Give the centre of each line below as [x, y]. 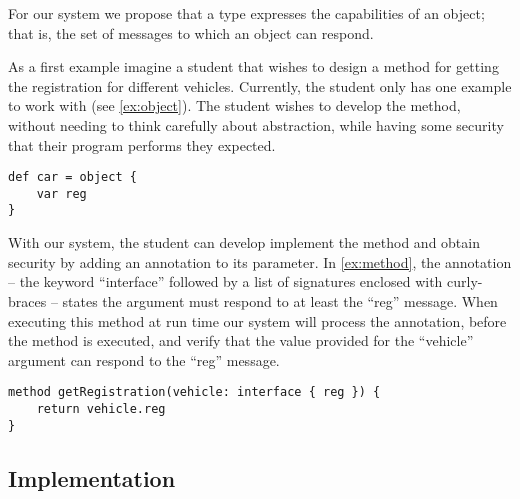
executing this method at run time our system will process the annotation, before [257, 320]
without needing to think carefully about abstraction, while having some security [256, 124]
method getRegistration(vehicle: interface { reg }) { [194, 392]
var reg [61, 193]
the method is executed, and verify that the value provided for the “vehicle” [241, 340]
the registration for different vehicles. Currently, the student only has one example [260, 85]
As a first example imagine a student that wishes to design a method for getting [253, 66]
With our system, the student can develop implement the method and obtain [244, 242]
